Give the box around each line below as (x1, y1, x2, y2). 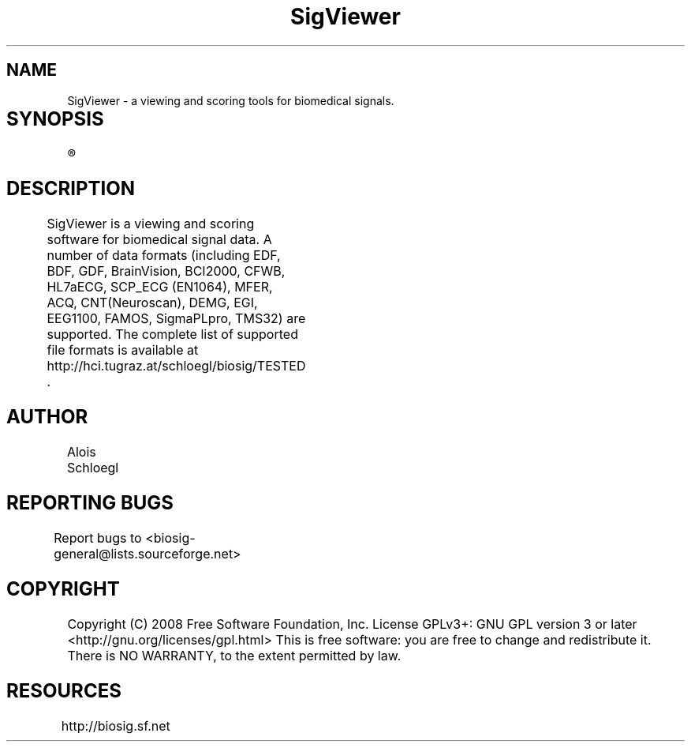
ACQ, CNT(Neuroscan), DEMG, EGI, (47, 295, 258, 311)
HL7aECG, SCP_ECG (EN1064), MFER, (47, 279, 273, 295)
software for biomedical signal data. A (47, 231, 272, 248)
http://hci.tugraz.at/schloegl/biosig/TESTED (47, 358, 306, 374)
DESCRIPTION (6, 177, 135, 201)
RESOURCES (6, 678, 121, 702)
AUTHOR (6, 405, 88, 429)
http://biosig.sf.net (61, 717, 170, 734)
